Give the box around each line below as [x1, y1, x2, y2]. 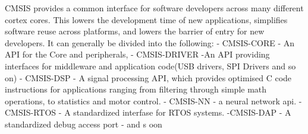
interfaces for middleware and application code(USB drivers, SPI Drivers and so [5, 59, 296, 72]
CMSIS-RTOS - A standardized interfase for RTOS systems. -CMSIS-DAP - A [5, 106, 291, 119]
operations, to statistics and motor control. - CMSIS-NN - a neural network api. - [5, 94, 302, 107]
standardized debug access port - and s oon [5, 117, 162, 130]
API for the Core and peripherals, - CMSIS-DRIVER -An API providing [5, 48, 270, 60]
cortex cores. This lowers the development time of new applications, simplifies [5, 13, 288, 25]
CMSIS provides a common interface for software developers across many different [5, 2, 304, 14]
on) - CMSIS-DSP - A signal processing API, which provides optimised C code [5, 71, 292, 84]
